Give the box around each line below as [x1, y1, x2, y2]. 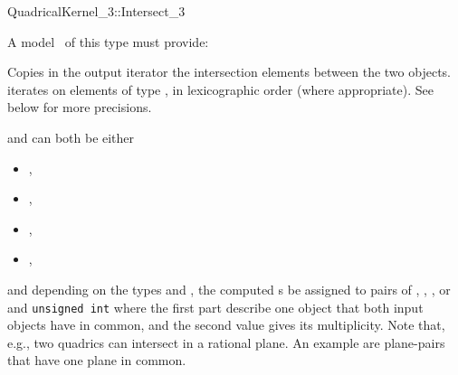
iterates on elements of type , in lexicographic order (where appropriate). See [7, 80, 434, 98]
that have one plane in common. [7, 351, 186, 370]
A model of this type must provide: [7, 32, 209, 51]
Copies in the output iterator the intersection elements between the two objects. [7, 62, 451, 81]
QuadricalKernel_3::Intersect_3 [7, 2, 186, 20]
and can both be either [7, 127, 135, 146]
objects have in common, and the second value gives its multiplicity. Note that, [7, 315, 445, 334]
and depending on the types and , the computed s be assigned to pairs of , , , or [7, 279, 451, 298]
